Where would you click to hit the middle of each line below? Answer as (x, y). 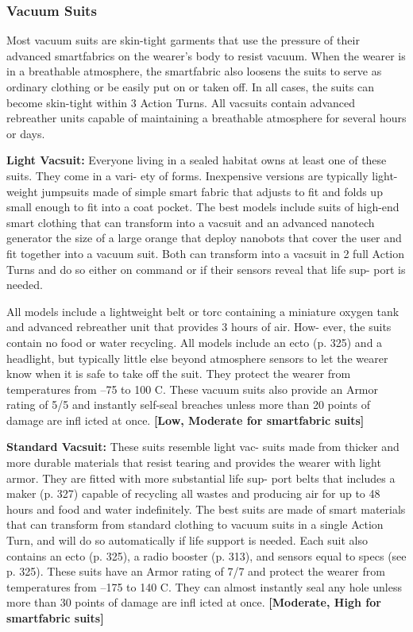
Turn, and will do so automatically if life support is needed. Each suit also (187, 540)
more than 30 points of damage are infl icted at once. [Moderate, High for (194, 602)
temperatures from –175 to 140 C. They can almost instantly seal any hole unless (204, 586)
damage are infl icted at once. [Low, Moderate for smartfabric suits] (185, 420)
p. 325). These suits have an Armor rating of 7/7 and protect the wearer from (196, 571)
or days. (26, 133)
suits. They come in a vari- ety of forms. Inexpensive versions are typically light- (202, 175)
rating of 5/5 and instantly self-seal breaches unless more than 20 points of (188, 405)
